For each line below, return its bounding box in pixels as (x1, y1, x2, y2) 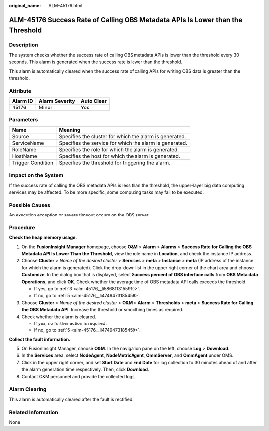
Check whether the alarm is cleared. (21, 314, 97, 320)
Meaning (59, 126, 81, 133)
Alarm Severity (38, 98, 75, 105)
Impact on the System (9, 172, 64, 179)
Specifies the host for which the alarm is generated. (59, 152, 180, 159)
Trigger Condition (12, 159, 54, 166)
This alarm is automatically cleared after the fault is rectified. (9, 396, 134, 402)
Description (9, 41, 38, 48)
